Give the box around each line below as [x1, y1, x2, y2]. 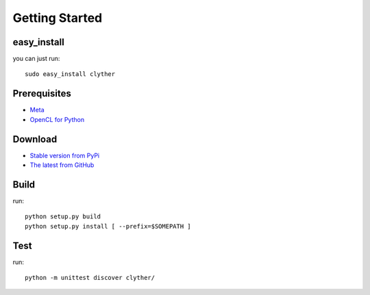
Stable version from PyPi [29, 151, 99, 159]
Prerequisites [12, 88, 71, 99]
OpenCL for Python [29, 115, 85, 123]
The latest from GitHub [29, 161, 95, 169]
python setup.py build [25, 213, 101, 220]
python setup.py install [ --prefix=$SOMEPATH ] [25, 222, 191, 230]
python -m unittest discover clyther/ [25, 274, 156, 282]
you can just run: [12, 55, 60, 63]
